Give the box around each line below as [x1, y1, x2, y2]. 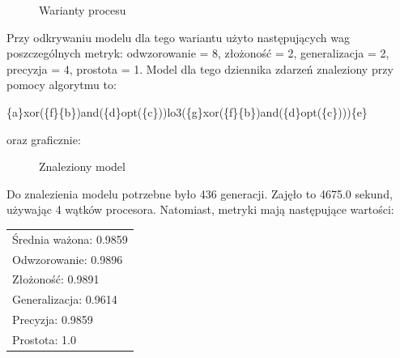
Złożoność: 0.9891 [12, 271, 100, 288]
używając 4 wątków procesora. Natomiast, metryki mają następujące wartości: [6, 201, 394, 218]
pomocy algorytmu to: [6, 76, 117, 93]
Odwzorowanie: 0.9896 [12, 250, 123, 267]
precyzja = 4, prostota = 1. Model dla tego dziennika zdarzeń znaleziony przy [6, 60, 394, 77]
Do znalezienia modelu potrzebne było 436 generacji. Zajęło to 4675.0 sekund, [6, 185, 393, 202]
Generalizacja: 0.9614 [12, 291, 117, 308]
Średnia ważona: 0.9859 [12, 230, 128, 247]
